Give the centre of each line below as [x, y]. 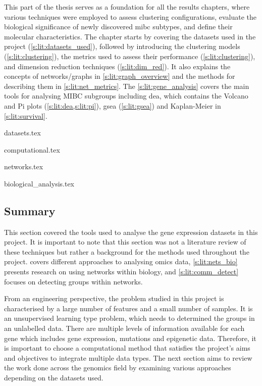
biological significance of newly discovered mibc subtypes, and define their [118, 27]
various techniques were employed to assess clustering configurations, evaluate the [130, 16]
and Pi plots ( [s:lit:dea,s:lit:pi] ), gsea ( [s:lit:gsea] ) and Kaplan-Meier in [113, 105]
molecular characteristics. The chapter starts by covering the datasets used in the [130, 36]
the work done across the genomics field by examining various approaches [118, 368]
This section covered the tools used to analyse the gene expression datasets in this [131, 232]
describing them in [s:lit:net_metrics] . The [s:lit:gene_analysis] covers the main [127, 86]
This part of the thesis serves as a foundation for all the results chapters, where [127, 7]
